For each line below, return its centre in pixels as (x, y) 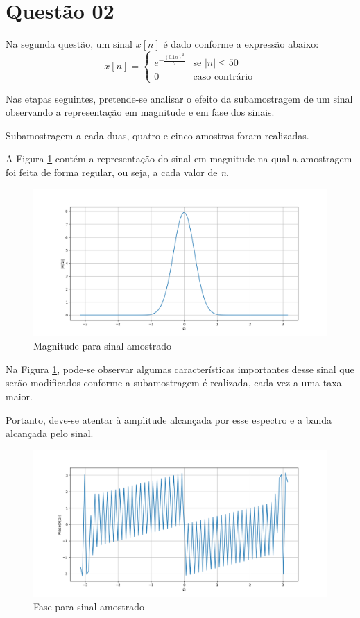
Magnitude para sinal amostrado (102, 346)
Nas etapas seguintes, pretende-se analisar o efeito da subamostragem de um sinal (179, 98)
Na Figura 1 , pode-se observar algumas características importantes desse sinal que (180, 369)
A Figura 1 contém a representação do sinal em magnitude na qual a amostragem (179, 158)
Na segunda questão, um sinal (69, 44)
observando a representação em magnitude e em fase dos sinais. (140, 112)
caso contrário (223, 77)
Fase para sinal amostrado (89, 607)
